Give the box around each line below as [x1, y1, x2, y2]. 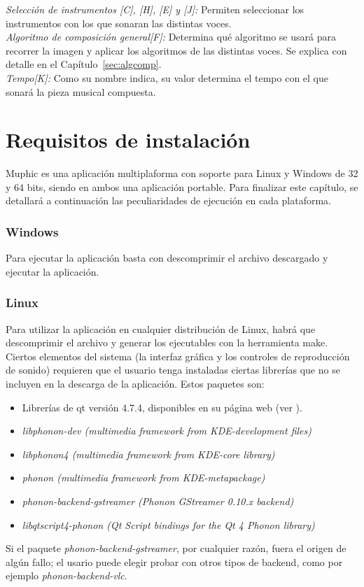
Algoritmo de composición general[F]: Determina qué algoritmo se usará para [6, 29, 336, 44]
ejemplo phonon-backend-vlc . [6, 568, 127, 583]
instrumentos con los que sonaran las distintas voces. [6, 15, 232, 30]
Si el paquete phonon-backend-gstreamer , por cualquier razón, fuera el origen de [6, 541, 346, 556]
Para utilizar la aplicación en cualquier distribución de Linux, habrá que [6, 321, 316, 336]
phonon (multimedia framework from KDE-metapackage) [22, 470, 265, 485]
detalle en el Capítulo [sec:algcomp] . [6, 57, 162, 71]
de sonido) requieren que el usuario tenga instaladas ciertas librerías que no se [6, 362, 340, 377]
